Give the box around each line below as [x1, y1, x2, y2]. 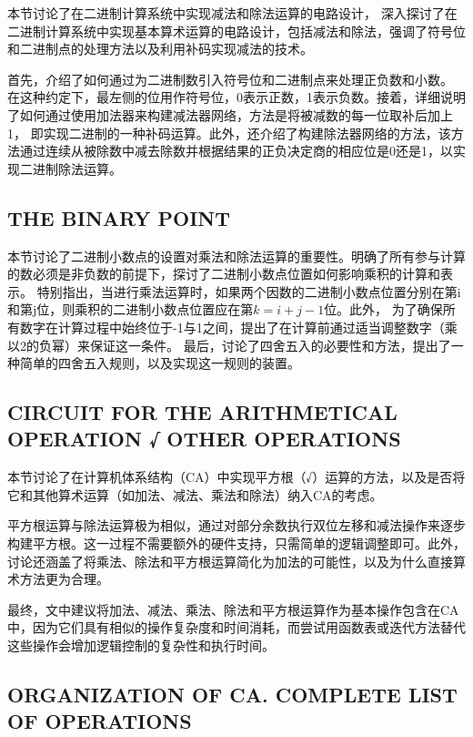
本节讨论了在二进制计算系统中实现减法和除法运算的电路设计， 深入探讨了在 [7, 4, 458, 22]
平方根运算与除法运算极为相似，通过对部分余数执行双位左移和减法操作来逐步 [7, 516, 466, 535]
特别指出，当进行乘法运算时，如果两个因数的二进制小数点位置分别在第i [36, 281, 461, 301]
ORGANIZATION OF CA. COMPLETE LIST [7, 681, 458, 709]
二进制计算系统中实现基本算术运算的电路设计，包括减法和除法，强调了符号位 [7, 21, 466, 40]
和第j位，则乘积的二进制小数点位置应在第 [7, 300, 254, 319]
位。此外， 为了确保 [324, 300, 443, 319]
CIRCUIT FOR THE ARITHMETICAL [7, 398, 398, 426]
